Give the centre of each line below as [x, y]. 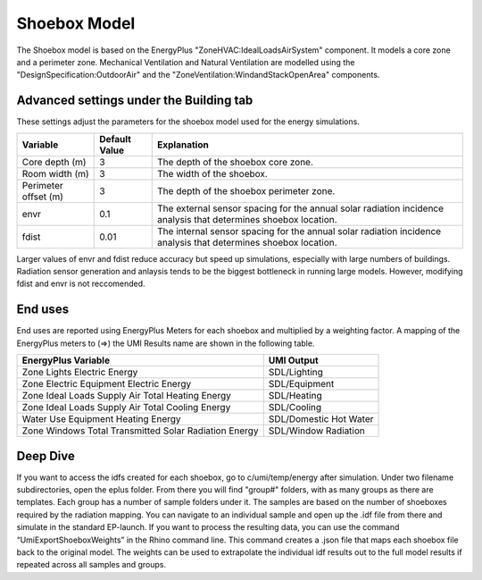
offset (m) [43, 197]
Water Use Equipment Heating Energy [102, 419]
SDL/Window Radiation [317, 431]
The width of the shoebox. [212, 173]
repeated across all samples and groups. [91, 565]
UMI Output [293, 360]
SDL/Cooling [295, 408]
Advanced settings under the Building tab [135, 101]
